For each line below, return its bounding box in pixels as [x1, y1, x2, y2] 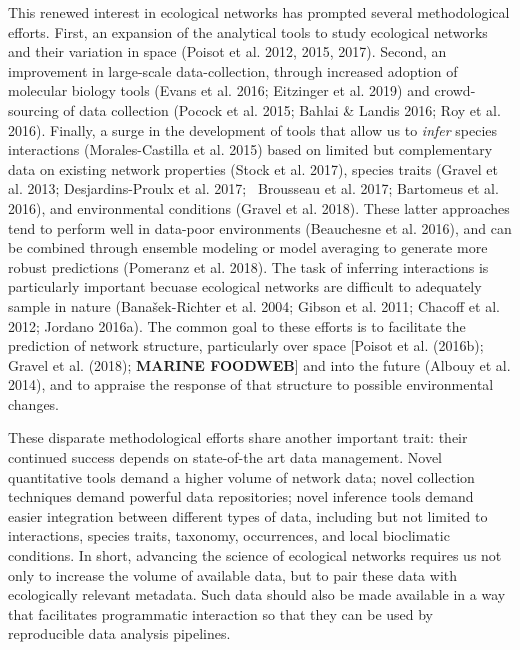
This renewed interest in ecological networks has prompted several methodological [8, 2, 510, 22]
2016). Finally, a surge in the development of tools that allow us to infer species [8, 119, 498, 140]
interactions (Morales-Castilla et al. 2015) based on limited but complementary [8, 139, 493, 160]
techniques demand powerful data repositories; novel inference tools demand [8, 486, 474, 507]
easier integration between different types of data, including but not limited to [8, 505, 488, 526]
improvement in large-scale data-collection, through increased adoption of [8, 60, 458, 81]
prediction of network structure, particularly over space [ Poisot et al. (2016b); [8, 335, 484, 356]
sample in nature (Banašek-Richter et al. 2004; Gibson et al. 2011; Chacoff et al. [8, 295, 500, 316]
